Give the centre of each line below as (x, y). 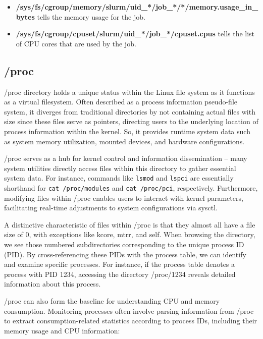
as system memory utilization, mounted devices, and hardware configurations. (124, 141)
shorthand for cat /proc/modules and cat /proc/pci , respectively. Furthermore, (131, 187)
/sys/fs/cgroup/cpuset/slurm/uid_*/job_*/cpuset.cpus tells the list (135, 34)
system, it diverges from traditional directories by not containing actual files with (130, 111)
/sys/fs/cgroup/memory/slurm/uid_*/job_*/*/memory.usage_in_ (137, 7)
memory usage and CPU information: (62, 330)
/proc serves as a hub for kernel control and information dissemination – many (126, 158)
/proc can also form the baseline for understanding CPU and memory (112, 300)
